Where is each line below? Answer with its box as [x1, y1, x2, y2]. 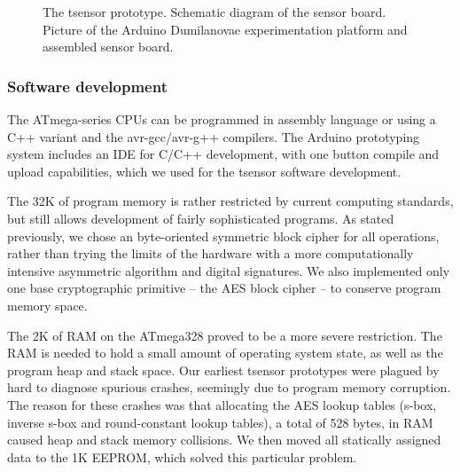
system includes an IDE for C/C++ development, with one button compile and [7, 145, 440, 163]
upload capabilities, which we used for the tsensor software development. [7, 161, 402, 180]
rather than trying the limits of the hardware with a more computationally [7, 244, 414, 263]
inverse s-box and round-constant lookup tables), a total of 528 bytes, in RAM [7, 413, 433, 431]
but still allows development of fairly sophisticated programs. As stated [7, 208, 394, 227]
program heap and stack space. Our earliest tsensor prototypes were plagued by [7, 360, 440, 379]
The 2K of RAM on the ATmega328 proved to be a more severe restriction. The [7, 326, 442, 344]
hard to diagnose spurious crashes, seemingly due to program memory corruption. [7, 378, 451, 397]
